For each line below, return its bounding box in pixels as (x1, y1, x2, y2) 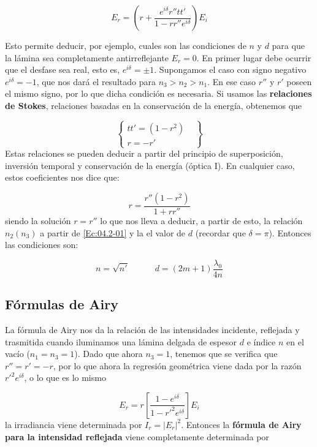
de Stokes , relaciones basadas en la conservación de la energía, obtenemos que (5, 99, 302, 111)
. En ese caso (207, 75, 256, 88)
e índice (246, 335, 276, 348)
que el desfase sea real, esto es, (5, 63, 120, 76)
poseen (286, 75, 312, 88)
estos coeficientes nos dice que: (5, 171, 120, 184)
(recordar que (195, 226, 246, 239)
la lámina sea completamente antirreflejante (5, 51, 169, 64)
